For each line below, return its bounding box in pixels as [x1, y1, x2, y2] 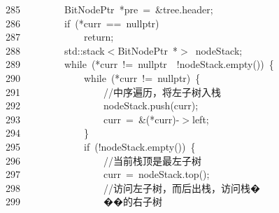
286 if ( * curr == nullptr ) [6, 15, 159, 30]
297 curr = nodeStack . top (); [6, 167, 210, 181]
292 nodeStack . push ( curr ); [6, 98, 199, 113]
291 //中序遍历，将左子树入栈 [6, 84, 221, 99]
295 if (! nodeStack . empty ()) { [6, 139, 196, 153]
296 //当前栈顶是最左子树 [6, 153, 201, 167]
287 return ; [6, 29, 114, 44]
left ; [192, 111, 209, 126]
